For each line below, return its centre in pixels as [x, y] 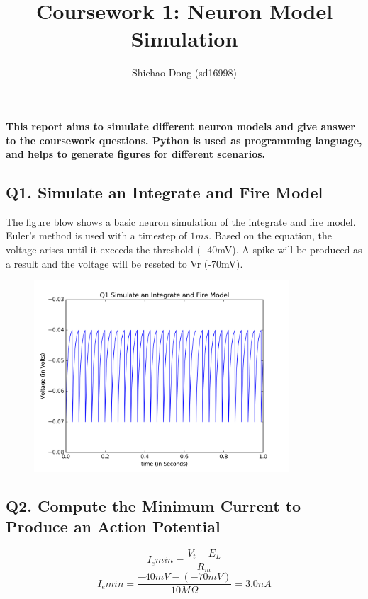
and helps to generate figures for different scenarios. [136, 154]
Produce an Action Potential [113, 526]
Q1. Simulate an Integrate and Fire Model [165, 192]
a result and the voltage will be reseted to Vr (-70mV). [124, 263]
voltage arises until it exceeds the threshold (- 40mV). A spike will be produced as [184, 250]
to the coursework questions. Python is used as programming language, [184, 140]
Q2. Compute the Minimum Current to [154, 505]
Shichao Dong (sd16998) [184, 73]
